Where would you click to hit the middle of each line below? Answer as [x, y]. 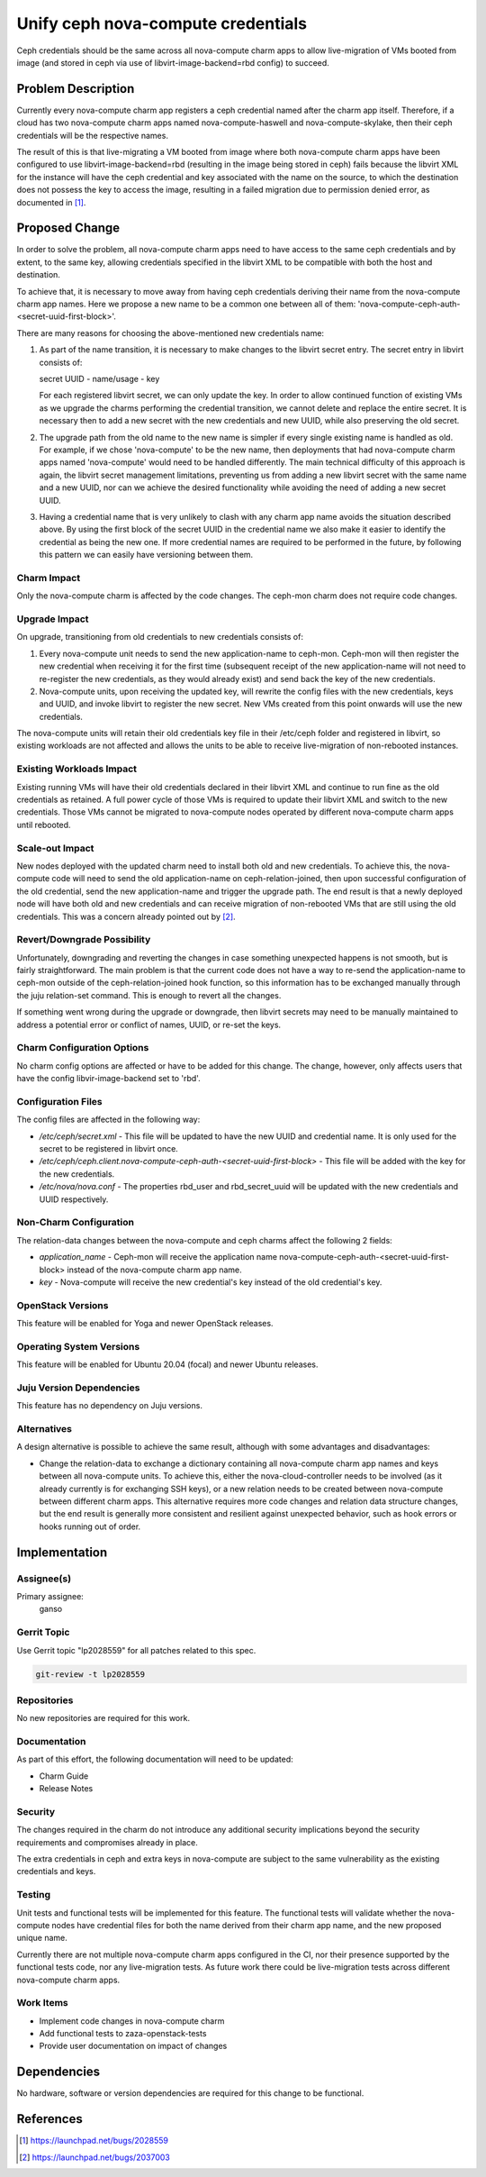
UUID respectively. [74, 1199]
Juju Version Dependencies [78, 1388]
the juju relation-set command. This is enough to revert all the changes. [149, 995]
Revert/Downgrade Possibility [84, 940]
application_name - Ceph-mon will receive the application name [158, 1257]
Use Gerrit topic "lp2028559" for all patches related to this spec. [136, 1650]
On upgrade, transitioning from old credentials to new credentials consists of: [160, 637]
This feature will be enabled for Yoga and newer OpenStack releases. [145, 1324]
